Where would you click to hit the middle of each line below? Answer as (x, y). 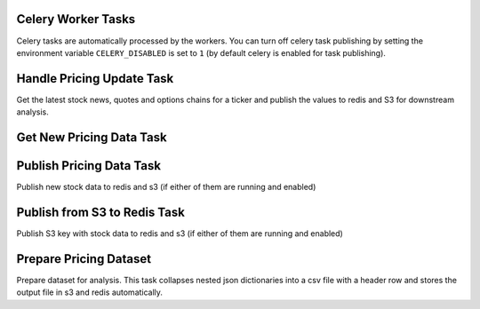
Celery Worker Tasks (76, 19)
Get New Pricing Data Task (92, 138)
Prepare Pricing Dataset (84, 259)
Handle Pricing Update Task (95, 79)
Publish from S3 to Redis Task (101, 212)
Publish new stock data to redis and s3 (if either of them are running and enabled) (166, 187)
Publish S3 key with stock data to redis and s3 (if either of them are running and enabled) (180, 234)
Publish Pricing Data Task (89, 166)
